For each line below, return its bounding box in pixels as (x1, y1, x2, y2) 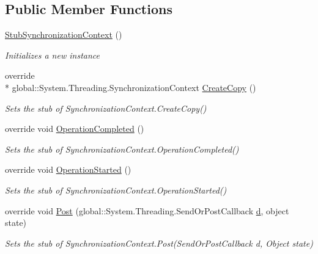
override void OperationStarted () (5, 163, 131, 176)
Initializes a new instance (5, 48, 100, 61)
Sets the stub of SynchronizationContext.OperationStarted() (5, 183, 227, 196)
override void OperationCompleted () (5, 122, 144, 135)
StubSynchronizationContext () (5, 28, 122, 41)
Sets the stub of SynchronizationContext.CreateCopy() (5, 101, 207, 114)
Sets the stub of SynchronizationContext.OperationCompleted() (5, 142, 239, 155)
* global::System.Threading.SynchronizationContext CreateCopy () (5, 81, 256, 93)
